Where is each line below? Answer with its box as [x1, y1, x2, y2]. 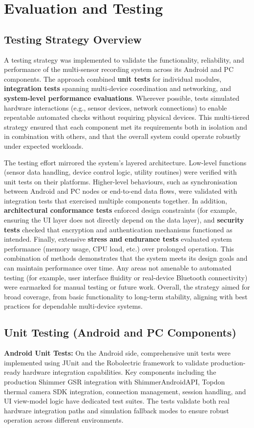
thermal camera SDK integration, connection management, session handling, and [4, 386, 246, 396]
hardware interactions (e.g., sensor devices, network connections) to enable [4, 102, 227, 113]
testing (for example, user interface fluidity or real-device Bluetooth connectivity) [4, 272, 248, 282]
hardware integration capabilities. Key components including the [22, 367, 216, 377]
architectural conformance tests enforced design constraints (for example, [4, 205, 237, 215]
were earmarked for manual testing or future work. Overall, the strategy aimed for [4, 282, 250, 292]
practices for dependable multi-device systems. [4, 301, 143, 311]
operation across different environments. [4, 415, 124, 425]
